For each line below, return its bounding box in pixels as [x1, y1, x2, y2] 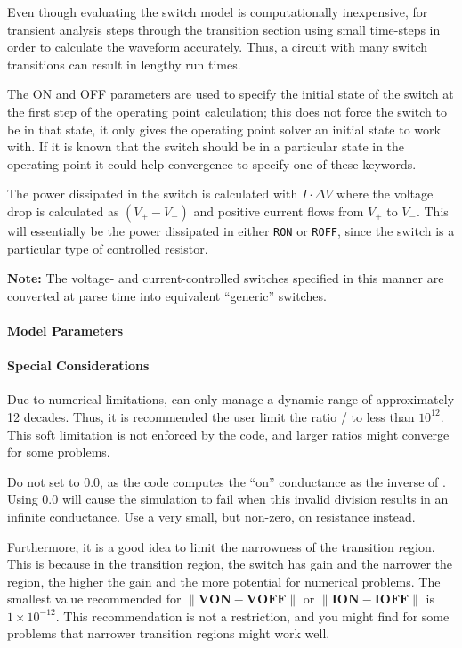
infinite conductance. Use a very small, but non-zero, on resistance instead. [7, 506, 416, 525]
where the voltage [336, 184, 434, 203]
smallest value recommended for [7, 589, 182, 608]
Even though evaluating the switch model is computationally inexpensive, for [7, 3, 428, 20]
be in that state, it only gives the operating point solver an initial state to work [7, 119, 441, 138]
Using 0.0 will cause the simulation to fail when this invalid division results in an [7, 490, 449, 508]
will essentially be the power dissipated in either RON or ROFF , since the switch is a [7, 221, 455, 239]
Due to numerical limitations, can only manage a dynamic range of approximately [7, 390, 455, 409]
